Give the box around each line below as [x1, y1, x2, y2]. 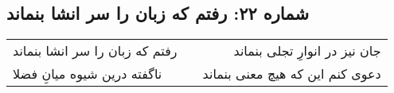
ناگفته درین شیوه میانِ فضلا [13, 64, 162, 83]
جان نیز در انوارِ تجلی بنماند [233, 41, 381, 60]
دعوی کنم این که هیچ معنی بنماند [202, 64, 381, 83]
